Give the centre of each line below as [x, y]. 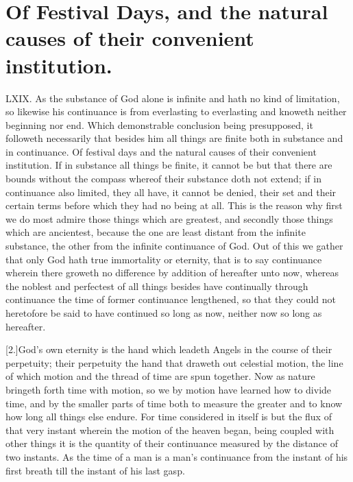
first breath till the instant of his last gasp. [95, 470]
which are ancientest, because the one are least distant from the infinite [156, 232]
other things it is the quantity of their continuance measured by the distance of [172, 443]
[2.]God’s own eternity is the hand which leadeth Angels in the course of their [169, 349]
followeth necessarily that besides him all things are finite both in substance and [174, 138]
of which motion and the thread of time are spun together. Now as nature [160, 376]
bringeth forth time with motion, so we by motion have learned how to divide [169, 389]
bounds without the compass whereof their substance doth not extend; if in [163, 179]
